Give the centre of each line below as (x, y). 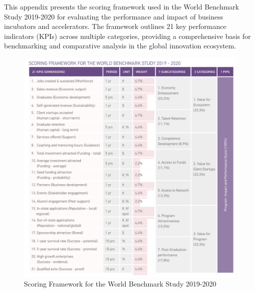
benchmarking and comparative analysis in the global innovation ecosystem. (120, 46)
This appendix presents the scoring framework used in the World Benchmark (122, 6)
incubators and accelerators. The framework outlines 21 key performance (115, 26)
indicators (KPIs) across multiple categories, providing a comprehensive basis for (127, 36)
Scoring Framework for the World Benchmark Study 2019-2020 (120, 284)
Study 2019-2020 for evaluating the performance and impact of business (114, 16)
